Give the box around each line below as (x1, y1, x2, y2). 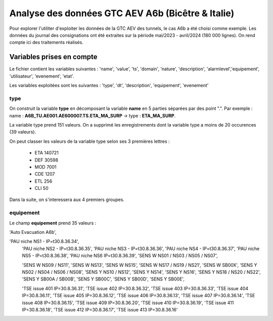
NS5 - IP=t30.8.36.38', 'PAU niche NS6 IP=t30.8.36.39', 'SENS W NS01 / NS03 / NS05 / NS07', (22, 253, 218, 259)
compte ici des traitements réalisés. (9, 39, 83, 46)
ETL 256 (34, 178, 53, 184)
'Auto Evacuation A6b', (9, 229, 57, 235)
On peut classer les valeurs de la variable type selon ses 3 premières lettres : (9, 138, 170, 144)
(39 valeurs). (9, 129, 36, 135)
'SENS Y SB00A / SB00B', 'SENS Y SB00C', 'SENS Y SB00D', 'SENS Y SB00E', (22, 276, 185, 282)
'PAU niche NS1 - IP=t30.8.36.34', (9, 238, 79, 245)
